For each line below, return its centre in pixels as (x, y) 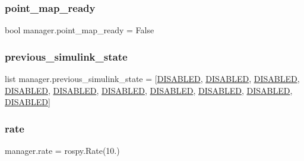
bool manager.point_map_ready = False (80, 30)
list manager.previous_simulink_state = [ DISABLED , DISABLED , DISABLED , (152, 79)
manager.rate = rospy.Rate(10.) (62, 151)
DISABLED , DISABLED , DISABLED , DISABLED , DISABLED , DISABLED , (149, 90)
